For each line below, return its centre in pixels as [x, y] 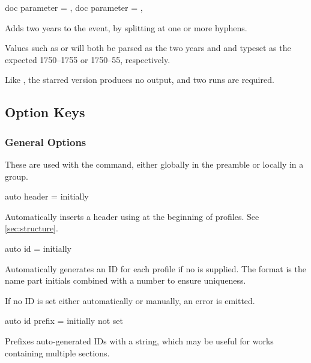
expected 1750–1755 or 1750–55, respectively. [88, 59]
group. [17, 176]
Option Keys [45, 112]
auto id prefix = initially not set [64, 321]
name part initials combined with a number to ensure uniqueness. [125, 280]
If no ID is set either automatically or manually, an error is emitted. [130, 300]
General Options [46, 142]
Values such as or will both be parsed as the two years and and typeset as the [148, 48]
